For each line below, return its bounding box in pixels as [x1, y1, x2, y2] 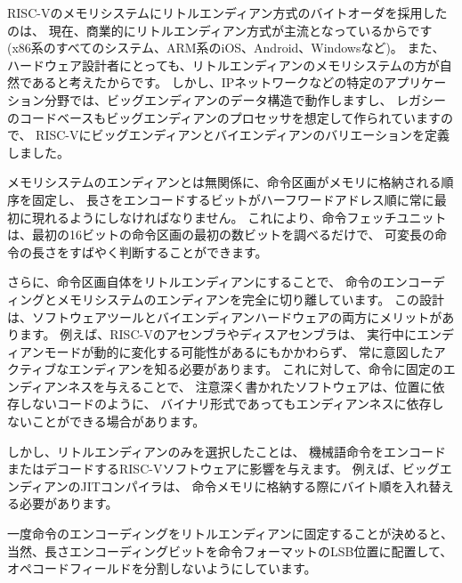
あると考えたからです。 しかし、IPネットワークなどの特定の [31, 73, 385, 92]
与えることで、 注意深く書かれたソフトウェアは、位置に [105, 377, 433, 395]
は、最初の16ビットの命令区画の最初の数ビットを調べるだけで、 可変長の [7, 225, 435, 244]
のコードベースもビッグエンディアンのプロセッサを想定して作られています [7, 108, 441, 126]
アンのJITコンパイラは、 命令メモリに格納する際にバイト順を [44, 476, 404, 495]
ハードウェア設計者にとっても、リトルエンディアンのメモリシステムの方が [7, 55, 440, 74]
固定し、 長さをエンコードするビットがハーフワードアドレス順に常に [31, 190, 434, 208]
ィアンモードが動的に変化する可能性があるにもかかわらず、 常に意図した [7, 342, 434, 360]
